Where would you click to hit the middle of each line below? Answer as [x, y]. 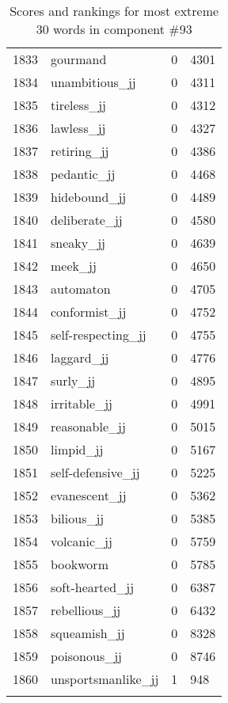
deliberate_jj [87, 220]
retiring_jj [80, 151]
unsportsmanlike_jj [105, 679]
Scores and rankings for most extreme [114, 11]
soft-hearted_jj [93, 587]
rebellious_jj [86, 610]
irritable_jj [82, 403]
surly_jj [73, 380]
